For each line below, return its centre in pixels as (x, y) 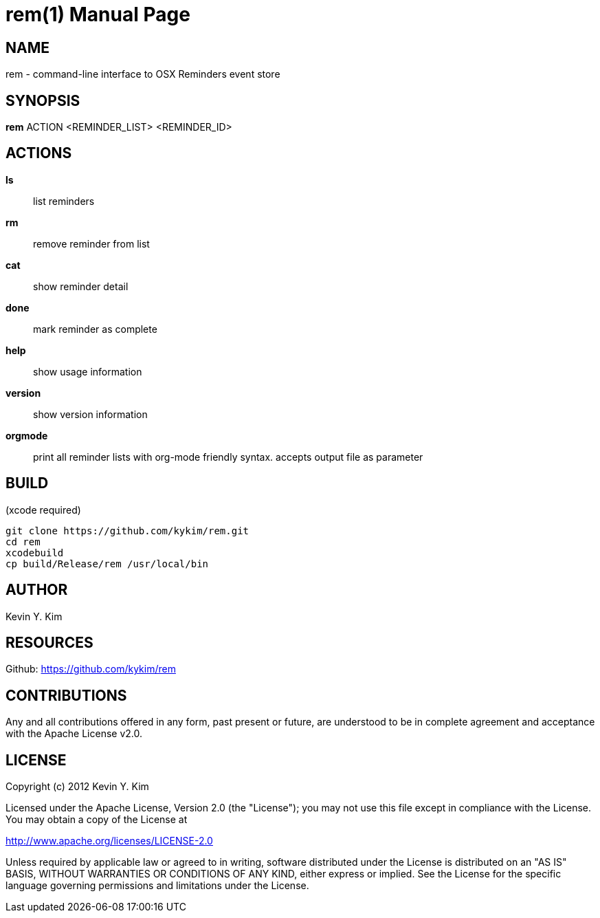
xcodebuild (35, 553)
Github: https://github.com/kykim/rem (91, 669)
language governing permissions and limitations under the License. (157, 886)
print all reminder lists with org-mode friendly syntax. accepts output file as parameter (228, 457)
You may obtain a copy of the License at (97, 820)
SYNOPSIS (43, 100)
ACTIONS (39, 153)
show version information (90, 414)
